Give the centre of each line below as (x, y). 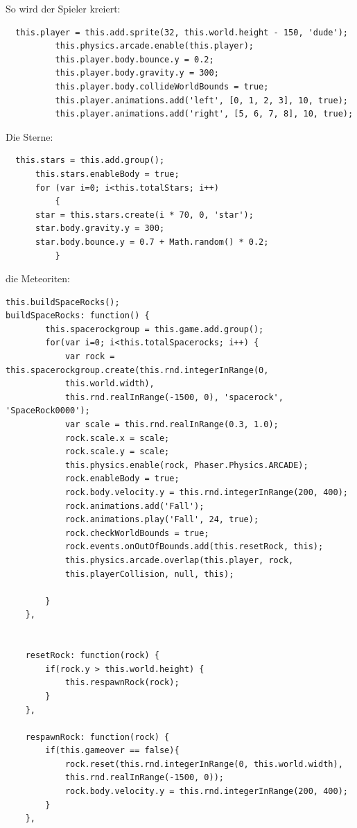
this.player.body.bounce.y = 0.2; (134, 59)
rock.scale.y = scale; (117, 452)
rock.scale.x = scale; (117, 438)
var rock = (90, 357)
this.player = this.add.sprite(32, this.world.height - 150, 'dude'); (182, 32)
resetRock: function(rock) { (92, 656)
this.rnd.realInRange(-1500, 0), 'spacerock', (174, 397)
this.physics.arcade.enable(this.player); (154, 46)
